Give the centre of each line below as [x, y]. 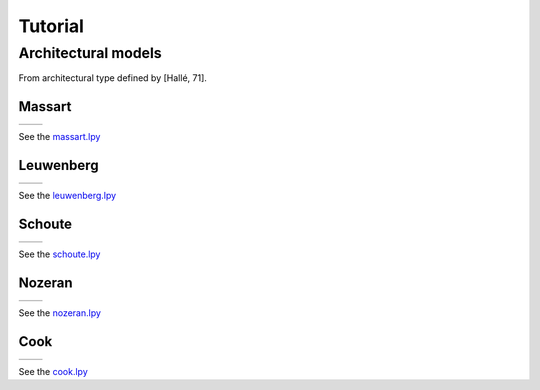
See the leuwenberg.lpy [67, 196]
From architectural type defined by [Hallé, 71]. [112, 78]
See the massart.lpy [59, 137]
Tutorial [51, 26]
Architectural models [90, 53]
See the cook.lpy [53, 371]
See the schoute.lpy [59, 254]
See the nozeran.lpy [60, 313]
